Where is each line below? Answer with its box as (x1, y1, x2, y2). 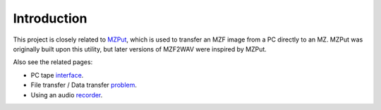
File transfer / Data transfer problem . (30, 81, 138, 90)
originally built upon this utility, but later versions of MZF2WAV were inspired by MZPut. (13, 44, 267, 53)
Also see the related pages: (13, 58, 93, 66)
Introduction (13, 11, 87, 26)
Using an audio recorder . (30, 90, 103, 99)
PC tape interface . (30, 71, 84, 79)
